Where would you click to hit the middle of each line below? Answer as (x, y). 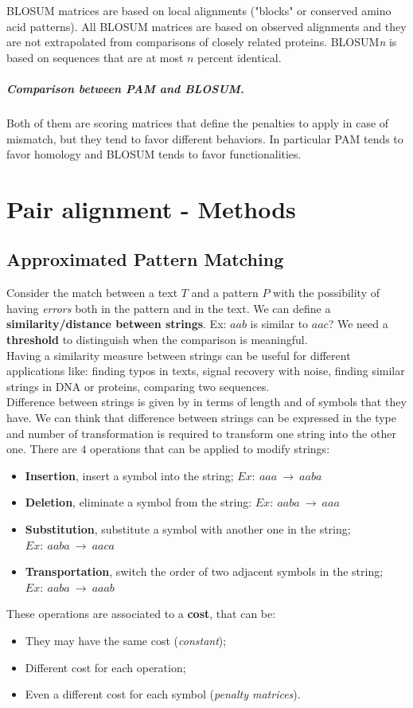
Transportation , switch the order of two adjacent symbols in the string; (204, 571)
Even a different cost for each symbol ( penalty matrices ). (163, 694)
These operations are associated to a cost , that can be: (141, 614)
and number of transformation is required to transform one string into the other (201, 433)
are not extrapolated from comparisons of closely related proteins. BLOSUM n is (202, 42)
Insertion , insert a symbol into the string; (129, 475)
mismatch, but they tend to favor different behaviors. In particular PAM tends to (205, 138)
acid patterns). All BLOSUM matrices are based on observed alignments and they (206, 26)
